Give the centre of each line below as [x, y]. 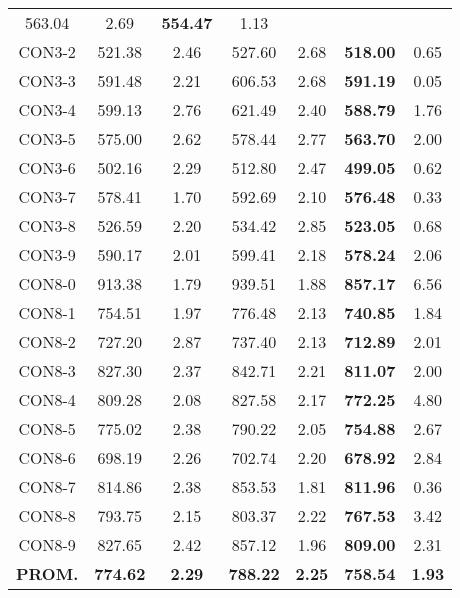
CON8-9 [47, 544]
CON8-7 [47, 486]
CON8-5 [47, 428]
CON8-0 [47, 283]
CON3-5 [47, 138]
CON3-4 [47, 109]
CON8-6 [47, 457]
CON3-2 [47, 51]
